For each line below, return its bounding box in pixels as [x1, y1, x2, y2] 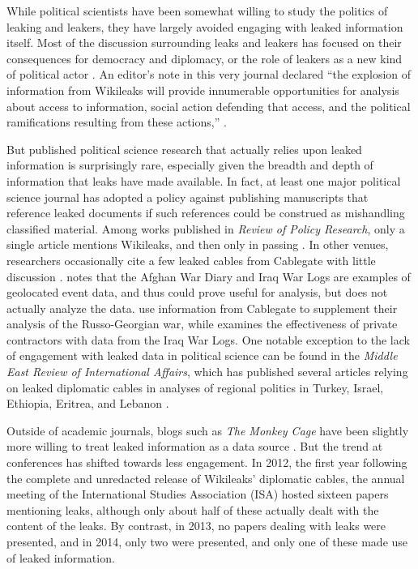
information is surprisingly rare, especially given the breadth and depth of [6, 156, 373, 173]
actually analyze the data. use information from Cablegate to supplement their [6, 299, 398, 316]
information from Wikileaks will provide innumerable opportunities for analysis [6, 81, 399, 98]
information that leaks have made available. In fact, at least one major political [6, 172, 401, 189]
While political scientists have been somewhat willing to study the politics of [6, 2, 388, 19]
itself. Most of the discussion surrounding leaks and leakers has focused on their [6, 34, 402, 51]
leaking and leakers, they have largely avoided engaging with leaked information [6, 18, 403, 35]
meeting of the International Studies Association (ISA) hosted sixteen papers [6, 486, 389, 503]
